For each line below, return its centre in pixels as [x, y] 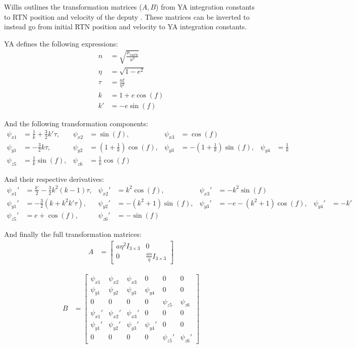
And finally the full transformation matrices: [73, 234]
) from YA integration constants [205, 7]
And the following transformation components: [76, 123]
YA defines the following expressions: [61, 43]
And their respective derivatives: [54, 179]
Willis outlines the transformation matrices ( [73, 7]
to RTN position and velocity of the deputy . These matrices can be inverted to [127, 16]
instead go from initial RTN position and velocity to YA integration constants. [126, 27]
